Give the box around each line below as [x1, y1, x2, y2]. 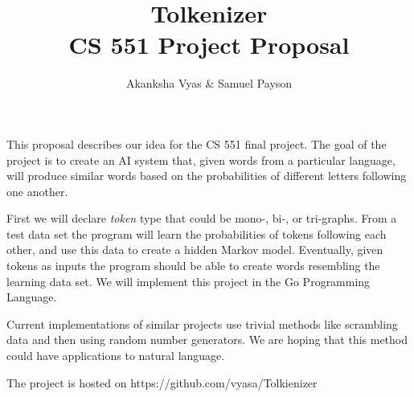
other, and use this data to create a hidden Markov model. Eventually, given [6, 241, 383, 258]
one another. [6, 182, 68, 199]
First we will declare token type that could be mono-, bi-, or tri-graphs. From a [6, 210, 397, 227]
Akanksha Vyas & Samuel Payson [125, 75, 293, 92]
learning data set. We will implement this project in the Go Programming [6, 272, 371, 289]
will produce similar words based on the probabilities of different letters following [6, 167, 407, 184]
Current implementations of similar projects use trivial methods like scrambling [6, 315, 398, 332]
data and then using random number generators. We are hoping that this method [6, 331, 408, 348]
